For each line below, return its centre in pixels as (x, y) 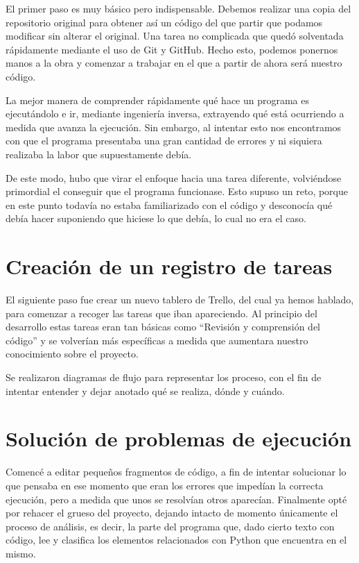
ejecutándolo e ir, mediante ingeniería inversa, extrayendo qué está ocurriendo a (175, 114)
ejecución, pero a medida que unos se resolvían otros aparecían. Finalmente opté (176, 499)
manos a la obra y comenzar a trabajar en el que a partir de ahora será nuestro (174, 63)
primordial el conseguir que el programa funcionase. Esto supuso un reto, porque (177, 191)
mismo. (21, 553)
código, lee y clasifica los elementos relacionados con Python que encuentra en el (176, 540)
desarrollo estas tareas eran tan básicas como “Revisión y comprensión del (163, 327)
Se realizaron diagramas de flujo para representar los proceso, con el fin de (164, 377)
